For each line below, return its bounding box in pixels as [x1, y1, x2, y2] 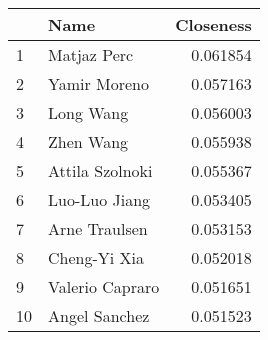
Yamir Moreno [48, 72, 150, 95]
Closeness [175, 13, 252, 36]
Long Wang [48, 101, 129, 124]
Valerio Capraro [48, 275, 160, 298]
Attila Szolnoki [48, 159, 153, 182]
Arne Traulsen [48, 217, 148, 240]
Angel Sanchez [48, 304, 150, 327]
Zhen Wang [48, 130, 129, 153]
